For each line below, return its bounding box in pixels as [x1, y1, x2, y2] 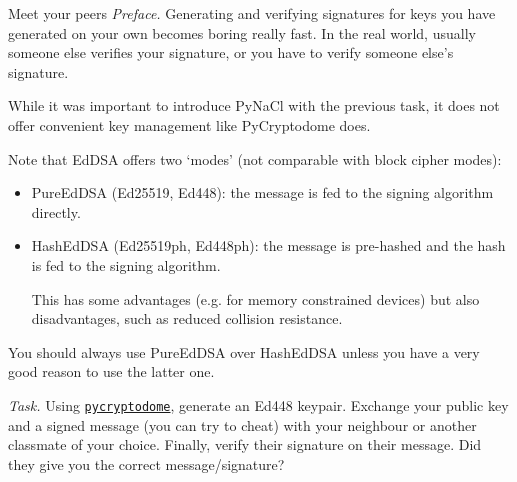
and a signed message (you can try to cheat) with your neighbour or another [8, 414, 477, 435]
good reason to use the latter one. [8, 361, 215, 382]
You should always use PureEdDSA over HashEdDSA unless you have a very [8, 341, 480, 362]
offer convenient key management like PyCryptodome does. [8, 114, 371, 135]
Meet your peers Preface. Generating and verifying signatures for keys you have [8, 3, 496, 23]
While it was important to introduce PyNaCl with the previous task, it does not [8, 95, 500, 116]
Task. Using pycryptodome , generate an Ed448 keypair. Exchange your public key [8, 394, 509, 415]
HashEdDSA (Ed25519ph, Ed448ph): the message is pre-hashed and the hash [31, 235, 506, 256]
